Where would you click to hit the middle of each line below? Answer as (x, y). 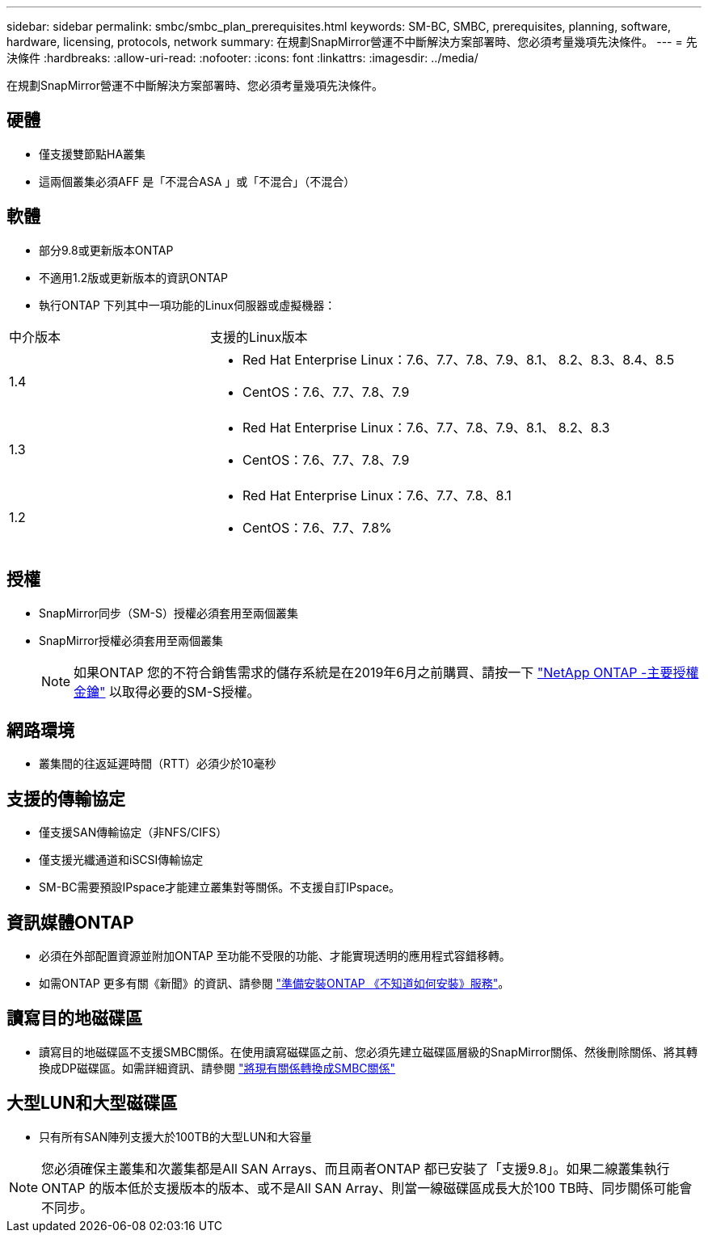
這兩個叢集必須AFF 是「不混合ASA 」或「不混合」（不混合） (197, 181)
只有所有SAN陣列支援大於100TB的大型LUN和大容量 (175, 1136)
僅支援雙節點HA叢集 (93, 154)
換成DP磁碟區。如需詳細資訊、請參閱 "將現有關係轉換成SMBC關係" (217, 1068)
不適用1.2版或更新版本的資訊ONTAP (133, 277)
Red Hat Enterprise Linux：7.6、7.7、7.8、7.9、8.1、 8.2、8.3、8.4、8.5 (458, 359)
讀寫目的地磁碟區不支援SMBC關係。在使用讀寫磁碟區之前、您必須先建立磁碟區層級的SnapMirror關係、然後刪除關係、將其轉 (368, 1051)
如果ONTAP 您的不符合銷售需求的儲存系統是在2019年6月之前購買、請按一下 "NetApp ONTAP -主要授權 (386, 672)
